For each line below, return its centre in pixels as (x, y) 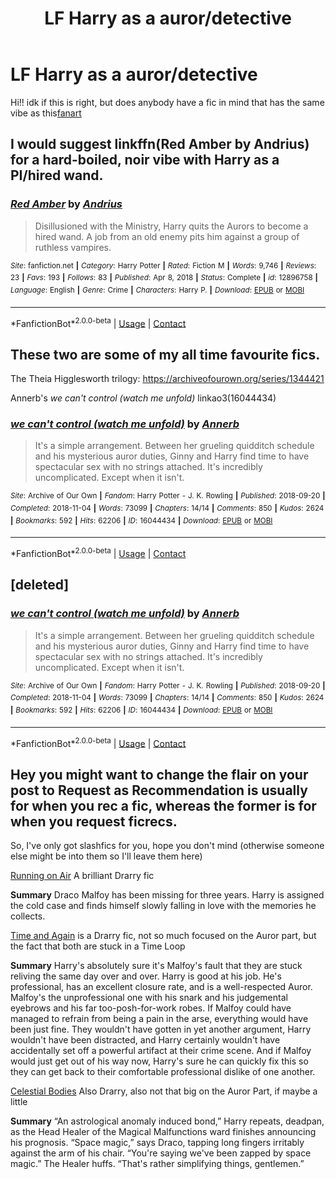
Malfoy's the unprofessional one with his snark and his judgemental (149, 998)
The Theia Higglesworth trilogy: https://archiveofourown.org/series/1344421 (167, 379)
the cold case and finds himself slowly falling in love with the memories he (163, 906)
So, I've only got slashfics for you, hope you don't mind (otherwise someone (167, 846)
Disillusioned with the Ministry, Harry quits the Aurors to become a (171, 226)
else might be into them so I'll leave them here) (106, 856)
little (19, 1102)
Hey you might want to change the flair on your (159, 774)
